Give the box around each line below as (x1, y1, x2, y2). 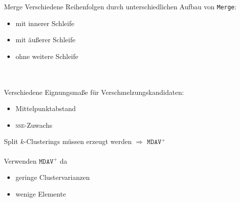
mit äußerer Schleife (15, 34, 76, 45)
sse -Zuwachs (15, 119, 53, 130)
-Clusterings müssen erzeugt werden (24, 136, 132, 146)
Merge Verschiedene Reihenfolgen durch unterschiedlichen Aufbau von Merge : (4, 1, 237, 11)
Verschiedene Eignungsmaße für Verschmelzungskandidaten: (4, 87, 184, 97)
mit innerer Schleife (15, 18, 74, 28)
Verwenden (4, 155, 37, 166)
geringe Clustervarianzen (15, 172, 90, 182)
